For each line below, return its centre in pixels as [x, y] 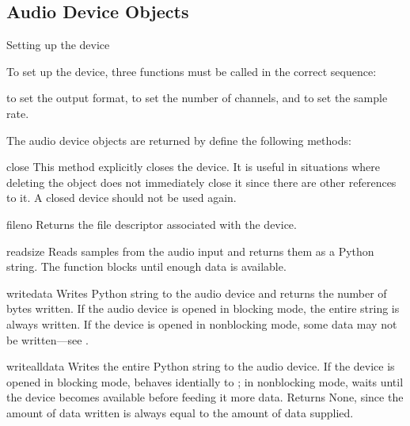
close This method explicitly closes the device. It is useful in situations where [193, 167]
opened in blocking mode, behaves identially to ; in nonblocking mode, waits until [205, 381]
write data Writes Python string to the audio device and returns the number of [197, 293]
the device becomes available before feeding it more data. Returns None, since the [205, 397]
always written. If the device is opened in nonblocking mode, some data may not [202, 323]
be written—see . [47, 339]
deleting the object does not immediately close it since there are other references [201, 182]
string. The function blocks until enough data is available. [146, 266]
